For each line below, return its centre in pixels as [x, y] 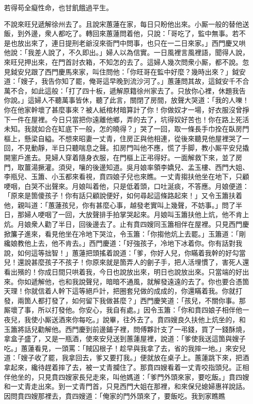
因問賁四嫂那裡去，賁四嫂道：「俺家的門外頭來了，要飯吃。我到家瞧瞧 [115, 395]
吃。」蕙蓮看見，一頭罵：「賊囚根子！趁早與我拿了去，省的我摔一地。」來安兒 [125, 348]
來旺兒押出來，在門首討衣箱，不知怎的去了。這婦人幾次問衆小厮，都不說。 [123, 62]
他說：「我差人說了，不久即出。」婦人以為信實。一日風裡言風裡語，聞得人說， [126, 52]
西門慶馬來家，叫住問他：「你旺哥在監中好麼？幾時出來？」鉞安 [145, 71]
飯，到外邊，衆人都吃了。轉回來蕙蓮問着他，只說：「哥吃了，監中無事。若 [121, 33]
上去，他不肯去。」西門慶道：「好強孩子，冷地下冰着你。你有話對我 [136, 243]
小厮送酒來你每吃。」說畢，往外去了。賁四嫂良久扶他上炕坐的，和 [142, 319]
